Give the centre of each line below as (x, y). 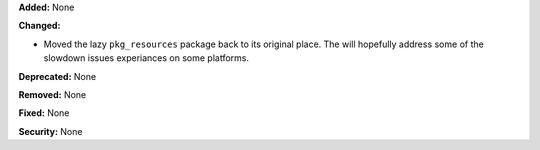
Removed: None (52, 94)
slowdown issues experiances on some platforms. (146, 58)
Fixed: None (44, 113)
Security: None (50, 131)
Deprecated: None (57, 76)
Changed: (39, 26)
